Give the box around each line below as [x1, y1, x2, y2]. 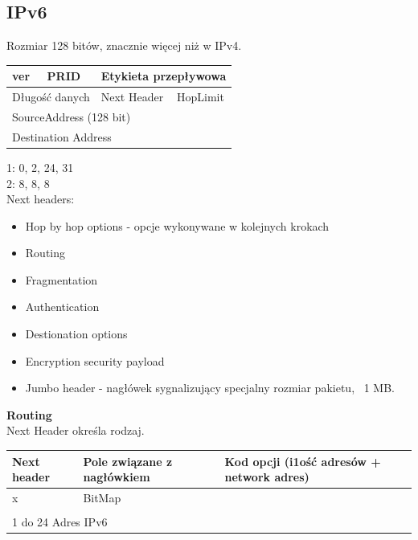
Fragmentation [25, 271, 98, 288]
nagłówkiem [83, 468, 150, 485]
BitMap [83, 489, 121, 505]
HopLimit [177, 88, 224, 105]
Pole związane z [83, 452, 173, 469]
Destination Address [12, 128, 112, 145]
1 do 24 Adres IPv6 [12, 513, 108, 530]
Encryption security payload [25, 352, 165, 369]
